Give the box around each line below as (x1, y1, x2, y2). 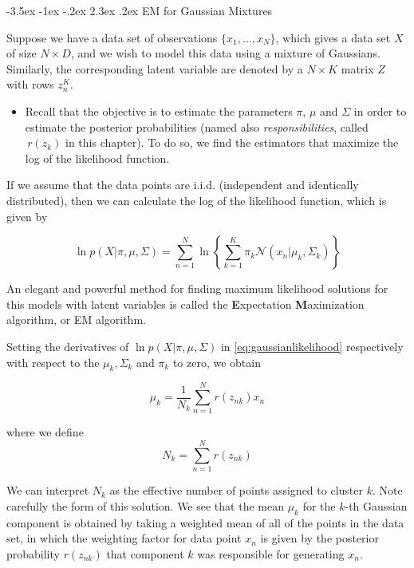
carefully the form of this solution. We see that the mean (6, 497, 284, 514)
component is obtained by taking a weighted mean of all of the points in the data (6, 514, 404, 531)
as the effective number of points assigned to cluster (109, 482, 363, 499)
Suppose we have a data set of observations (6, 29, 218, 45)
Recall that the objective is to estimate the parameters (25, 102, 293, 119)
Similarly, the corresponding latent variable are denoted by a (6, 60, 303, 77)
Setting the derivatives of (6, 337, 129, 354)
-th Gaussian (345, 497, 408, 514)
